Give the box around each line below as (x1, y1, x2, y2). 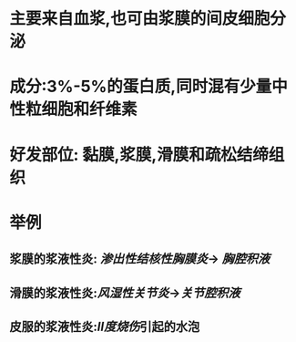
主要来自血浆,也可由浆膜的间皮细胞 (9, 8, 270, 29)
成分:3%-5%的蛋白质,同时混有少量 (9, 77, 272, 97)
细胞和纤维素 (41, 99, 138, 119)
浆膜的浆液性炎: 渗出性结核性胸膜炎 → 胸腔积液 (9, 252, 270, 267)
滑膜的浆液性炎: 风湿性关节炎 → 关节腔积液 (9, 285, 241, 301)
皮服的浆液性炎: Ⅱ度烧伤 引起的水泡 (9, 318, 200, 334)
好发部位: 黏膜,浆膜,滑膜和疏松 (9, 144, 237, 165)
